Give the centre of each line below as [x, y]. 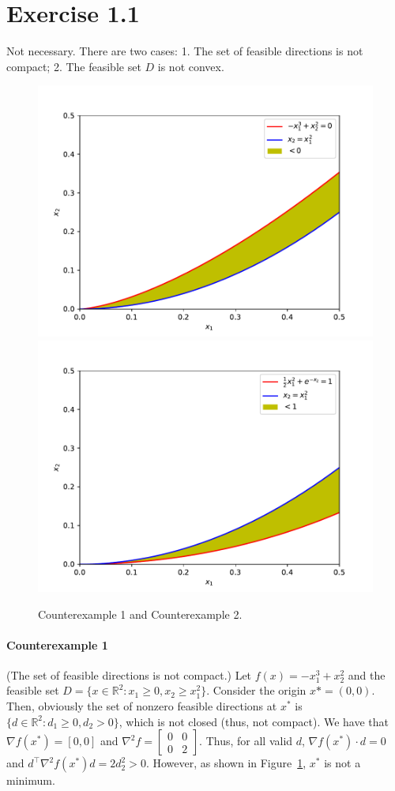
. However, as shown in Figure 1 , [226, 763]
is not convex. [191, 66]
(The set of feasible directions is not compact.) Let [129, 674]
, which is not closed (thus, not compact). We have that [254, 721]
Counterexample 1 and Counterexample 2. [140, 614]
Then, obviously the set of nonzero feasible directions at [142, 706]
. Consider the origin [256, 690]
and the [367, 674]
